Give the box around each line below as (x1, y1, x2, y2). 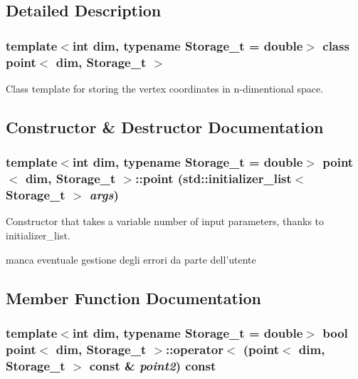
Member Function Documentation (6, 286, 262, 308)
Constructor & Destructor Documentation (6, 115, 324, 137)
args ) (89, 186, 119, 204)
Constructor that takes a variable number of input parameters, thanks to (6, 214, 325, 229)
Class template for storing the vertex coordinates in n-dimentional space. (6, 81, 324, 95)
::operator (166, 340, 223, 358)
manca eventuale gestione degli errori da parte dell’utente (6, 251, 256, 266)
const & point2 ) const (89, 356, 216, 374)
